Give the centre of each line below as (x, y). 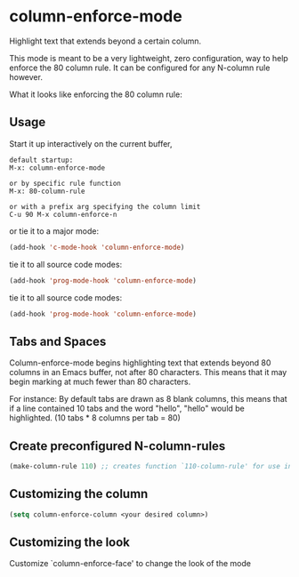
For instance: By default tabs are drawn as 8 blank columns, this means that (148, 399)
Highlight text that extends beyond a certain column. (105, 41)
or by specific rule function (65, 183)
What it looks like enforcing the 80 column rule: (96, 94)
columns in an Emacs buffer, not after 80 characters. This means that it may (148, 373)
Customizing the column (79, 494)
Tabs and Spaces (58, 341)
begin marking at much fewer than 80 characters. (100, 382)
